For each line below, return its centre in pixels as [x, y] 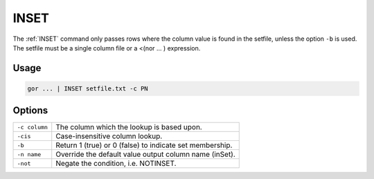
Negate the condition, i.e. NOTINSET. [116, 164]
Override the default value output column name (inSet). [145, 154]
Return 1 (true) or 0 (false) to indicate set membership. [144, 145]
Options [30, 111]
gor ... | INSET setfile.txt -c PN [88, 88]
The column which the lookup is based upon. [129, 127]
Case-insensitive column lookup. [109, 136]
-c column [33, 127]
